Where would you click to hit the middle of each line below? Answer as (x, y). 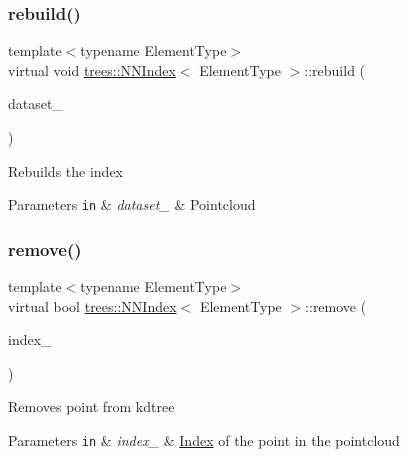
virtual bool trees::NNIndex (92, 305)
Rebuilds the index (66, 170)
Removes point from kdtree (91, 406)
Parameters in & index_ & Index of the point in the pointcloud (204, 440)
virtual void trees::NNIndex (92, 69)
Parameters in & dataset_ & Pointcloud (132, 204)
